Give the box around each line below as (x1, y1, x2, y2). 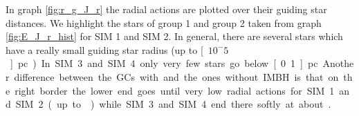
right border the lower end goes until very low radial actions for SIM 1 (15, 83, 335, 97)
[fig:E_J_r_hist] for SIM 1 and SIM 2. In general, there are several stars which (6, 29, 343, 43)
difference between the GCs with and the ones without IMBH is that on (14, 69, 339, 84)
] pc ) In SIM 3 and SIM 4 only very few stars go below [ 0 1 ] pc (10, 56, 318, 70)
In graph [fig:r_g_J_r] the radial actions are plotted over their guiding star (6, 2, 327, 16)
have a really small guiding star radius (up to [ (6, 42, 203, 57)
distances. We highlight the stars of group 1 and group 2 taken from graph (6, 15, 322, 30)
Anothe (322, 56, 354, 70)
